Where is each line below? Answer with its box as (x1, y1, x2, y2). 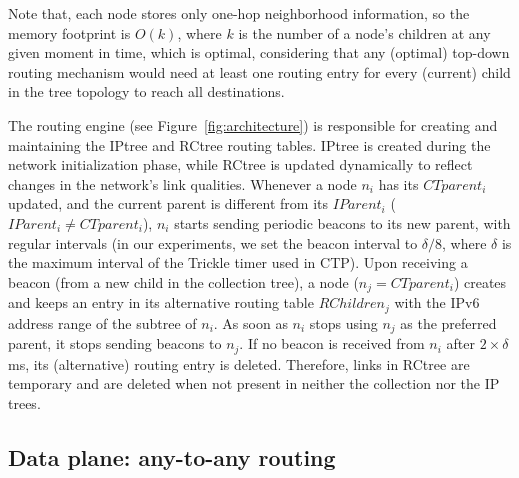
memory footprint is (8, 22, 131, 43)
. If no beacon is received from (239, 333, 425, 354)
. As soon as (213, 312, 288, 333)
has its (378, 173, 419, 194)
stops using (309, 312, 378, 333)
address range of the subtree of (8, 312, 197, 333)
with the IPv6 (394, 292, 480, 313)
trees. (8, 392, 41, 413)
